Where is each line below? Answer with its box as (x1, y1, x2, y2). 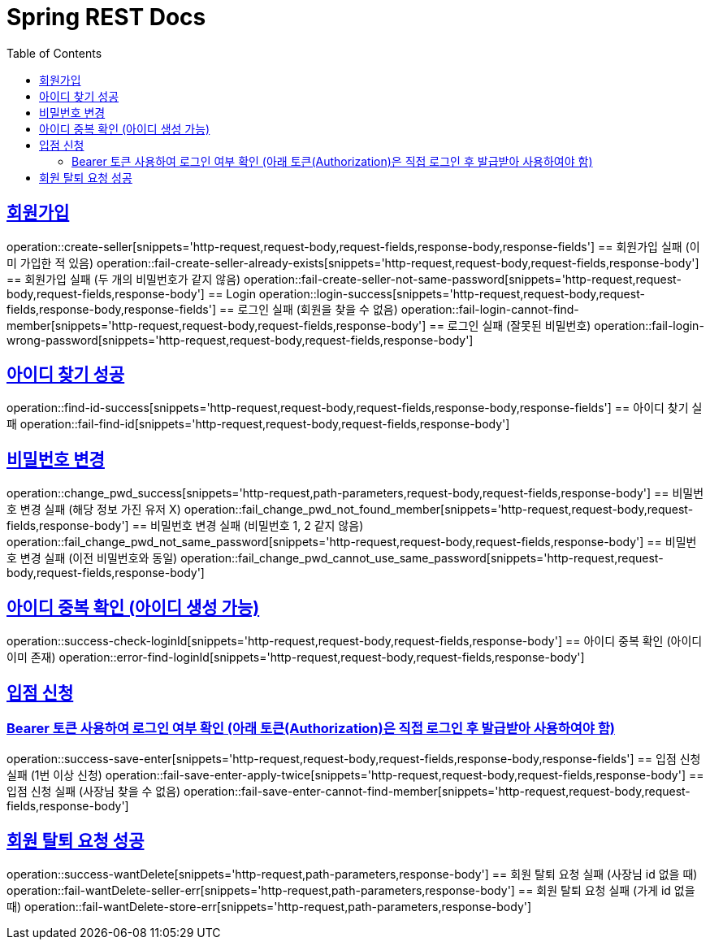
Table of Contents (6, 46, 102, 60)
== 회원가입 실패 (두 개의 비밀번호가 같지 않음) (6, 271, 241, 286)
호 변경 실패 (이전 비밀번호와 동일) (6, 551, 178, 566)
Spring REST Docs (6, 3, 206, 31)
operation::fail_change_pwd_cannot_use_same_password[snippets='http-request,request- (180, 551, 664, 566)
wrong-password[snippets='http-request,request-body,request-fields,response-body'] (6, 332, 474, 347)
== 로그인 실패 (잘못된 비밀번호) (429, 318, 591, 332)
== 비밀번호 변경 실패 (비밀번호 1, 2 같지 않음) (132, 519, 364, 533)
